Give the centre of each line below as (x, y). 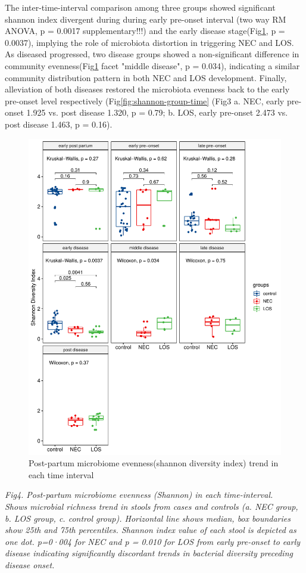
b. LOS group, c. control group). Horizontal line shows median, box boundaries (148, 518)
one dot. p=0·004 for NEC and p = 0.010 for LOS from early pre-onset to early (153, 541)
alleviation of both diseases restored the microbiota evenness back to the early (147, 89)
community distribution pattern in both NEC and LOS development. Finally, (146, 77)
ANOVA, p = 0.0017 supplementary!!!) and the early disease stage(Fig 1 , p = (145, 31)
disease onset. (30, 565)
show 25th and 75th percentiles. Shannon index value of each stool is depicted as (151, 530)
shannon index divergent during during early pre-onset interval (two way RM (146, 19)
